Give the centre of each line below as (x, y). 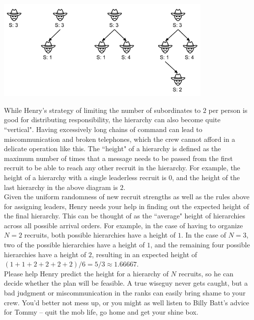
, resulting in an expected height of (145, 254)
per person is (228, 110)
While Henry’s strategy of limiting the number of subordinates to (102, 110)
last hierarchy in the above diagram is (61, 187)
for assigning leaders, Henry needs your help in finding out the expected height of (127, 206)
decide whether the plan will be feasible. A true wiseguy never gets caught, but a (126, 283)
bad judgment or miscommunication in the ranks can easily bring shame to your (125, 293)
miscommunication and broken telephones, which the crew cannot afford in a (120, 139)
